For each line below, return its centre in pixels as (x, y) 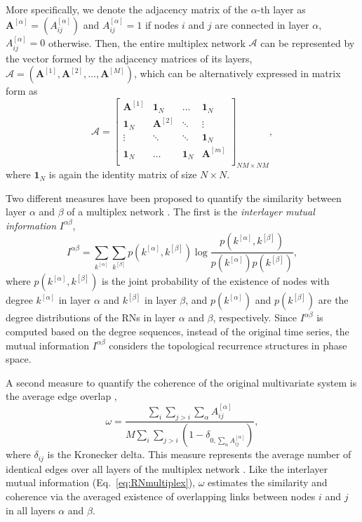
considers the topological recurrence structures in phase (228, 345)
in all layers (31, 510)
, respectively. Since (255, 317)
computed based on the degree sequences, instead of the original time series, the (177, 331)
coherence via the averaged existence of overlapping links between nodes (161, 496)
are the (333, 300)
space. (19, 359)
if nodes (162, 24)
